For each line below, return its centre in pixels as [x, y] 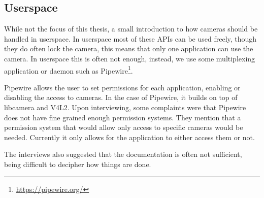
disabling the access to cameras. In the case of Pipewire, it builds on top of [121, 97]
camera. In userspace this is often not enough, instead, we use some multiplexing [130, 58]
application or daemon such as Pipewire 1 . [69, 70]
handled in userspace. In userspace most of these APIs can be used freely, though [130, 38]
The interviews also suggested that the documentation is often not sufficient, [123, 154]
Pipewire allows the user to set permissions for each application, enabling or [122, 87]
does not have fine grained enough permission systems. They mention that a [123, 117]
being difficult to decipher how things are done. [78, 164]
